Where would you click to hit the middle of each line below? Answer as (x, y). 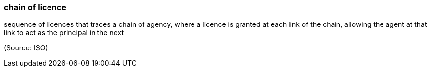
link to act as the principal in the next (64, 33)
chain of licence (35, 7)
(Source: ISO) (26, 48)
